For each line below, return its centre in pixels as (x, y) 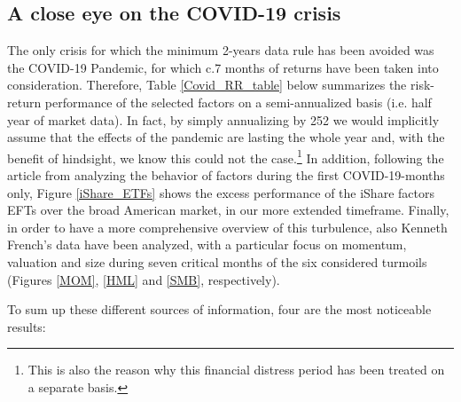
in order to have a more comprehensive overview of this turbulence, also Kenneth (227, 227)
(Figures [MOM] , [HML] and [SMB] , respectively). (144, 279)
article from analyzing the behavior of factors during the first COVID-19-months (226, 175)
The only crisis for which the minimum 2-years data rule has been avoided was (221, 50)
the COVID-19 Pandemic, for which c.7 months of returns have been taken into (223, 67)
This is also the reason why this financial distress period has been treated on (236, 370)
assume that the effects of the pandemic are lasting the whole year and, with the (226, 137)
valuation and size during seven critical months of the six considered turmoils (217, 261)
